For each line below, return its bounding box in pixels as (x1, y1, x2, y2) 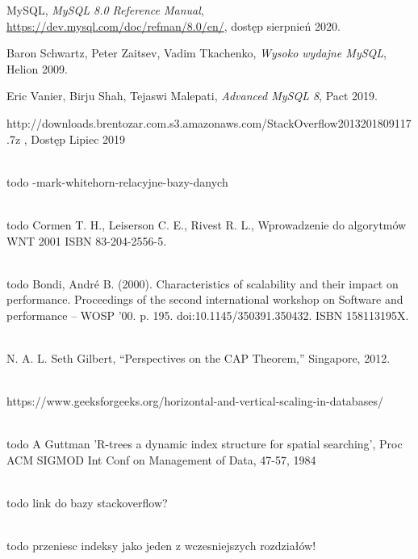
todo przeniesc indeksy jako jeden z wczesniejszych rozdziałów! (6, 537, 316, 554)
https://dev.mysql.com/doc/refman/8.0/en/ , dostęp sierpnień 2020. (6, 17, 341, 34)
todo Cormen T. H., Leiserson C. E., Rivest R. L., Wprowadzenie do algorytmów (6, 216, 407, 233)
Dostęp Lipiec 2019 (31, 130, 126, 147)
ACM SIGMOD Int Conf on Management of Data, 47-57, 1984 (6, 452, 316, 469)
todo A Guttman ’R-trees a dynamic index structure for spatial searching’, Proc (6, 435, 403, 452)
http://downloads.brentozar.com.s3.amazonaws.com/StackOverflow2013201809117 (6, 114, 412, 131)
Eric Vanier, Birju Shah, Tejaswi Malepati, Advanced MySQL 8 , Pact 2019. (6, 87, 378, 104)
